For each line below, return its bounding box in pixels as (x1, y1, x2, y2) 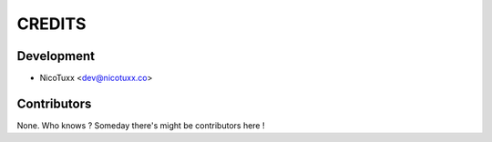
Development (16, 48, 96, 64)
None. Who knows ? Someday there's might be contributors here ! (16, 119, 265, 131)
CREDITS (16, 14, 87, 34)
